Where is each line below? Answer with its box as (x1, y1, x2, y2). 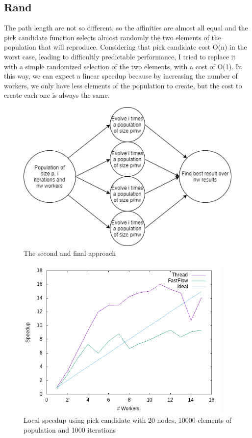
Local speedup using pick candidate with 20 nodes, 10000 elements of (24, 415, 231, 425)
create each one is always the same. (4, 90, 110, 100)
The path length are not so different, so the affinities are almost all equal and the (4, 23, 248, 33)
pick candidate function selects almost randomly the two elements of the (4, 32, 221, 42)
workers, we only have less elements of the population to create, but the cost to (4, 80, 242, 90)
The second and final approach (24, 247, 116, 258)
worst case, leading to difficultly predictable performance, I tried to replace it (4, 51, 236, 61)
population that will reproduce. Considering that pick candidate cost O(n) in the (4, 42, 247, 52)
